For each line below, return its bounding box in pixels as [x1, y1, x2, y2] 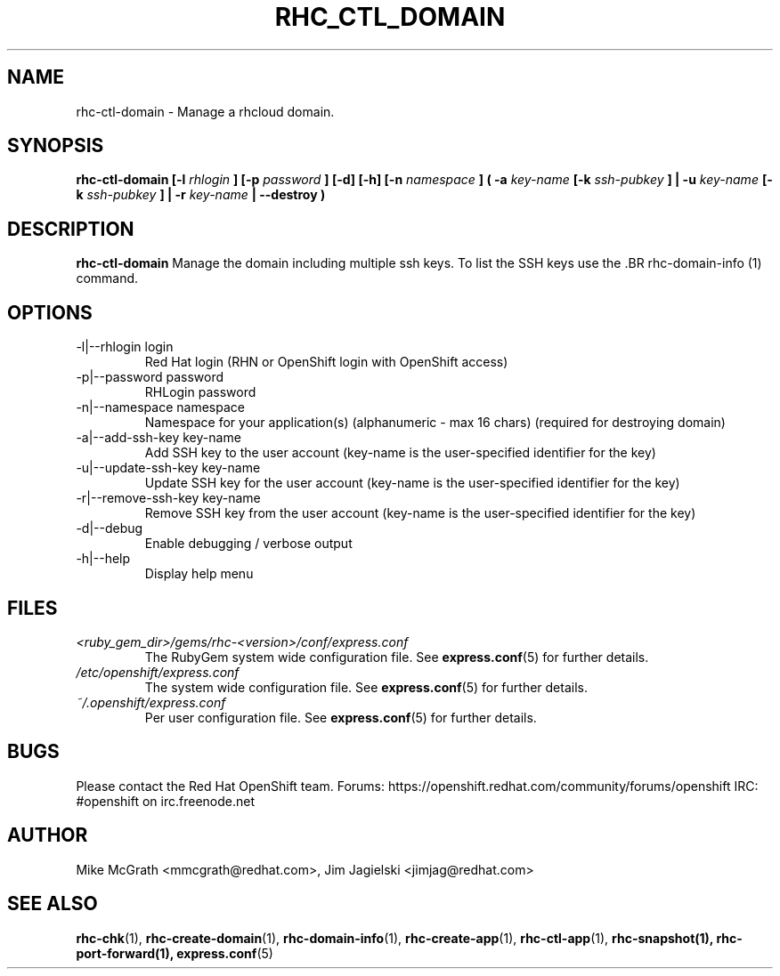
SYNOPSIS [7, 134, 104, 157]
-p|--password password [76, 369, 223, 385]
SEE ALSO [7, 892, 98, 916]
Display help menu [144, 566, 254, 582]
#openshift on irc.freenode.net [76, 793, 255, 809]
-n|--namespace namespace [76, 399, 245, 415]
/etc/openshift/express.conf [76, 664, 240, 680]
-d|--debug [76, 520, 143, 536]
